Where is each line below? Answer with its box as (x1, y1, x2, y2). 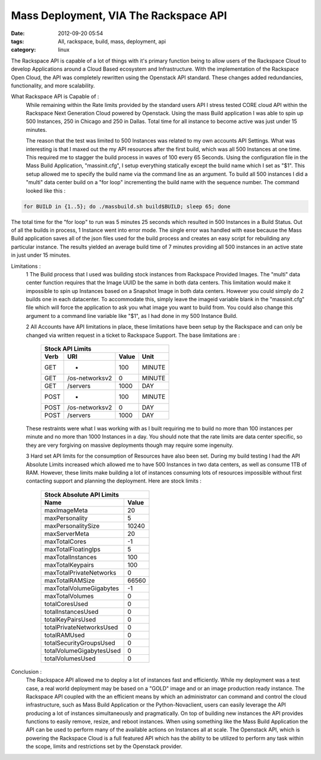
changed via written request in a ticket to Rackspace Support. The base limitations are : (26, 332, 240, 339)
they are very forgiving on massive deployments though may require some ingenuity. (26, 442, 234, 449)
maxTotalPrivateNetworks (44, 568, 117, 576)
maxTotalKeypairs (44, 560, 95, 569)
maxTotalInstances (44, 553, 97, 561)
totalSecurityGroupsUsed (44, 639, 115, 647)
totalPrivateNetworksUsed (44, 623, 118, 631)
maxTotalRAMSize (44, 576, 95, 585)
